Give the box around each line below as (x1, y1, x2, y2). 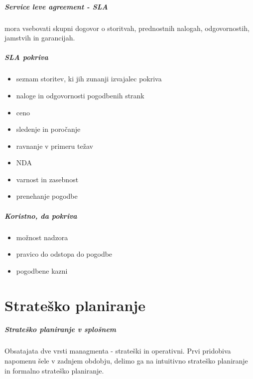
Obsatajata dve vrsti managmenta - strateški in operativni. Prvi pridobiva (4, 346, 231, 356)
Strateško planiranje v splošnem (4, 324, 117, 335)
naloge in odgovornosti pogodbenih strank (16, 90, 144, 100)
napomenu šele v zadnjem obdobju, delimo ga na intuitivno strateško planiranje (4, 355, 248, 366)
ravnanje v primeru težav (16, 140, 93, 151)
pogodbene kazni (16, 265, 68, 276)
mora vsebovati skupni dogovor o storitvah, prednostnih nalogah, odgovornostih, (4, 22, 250, 33)
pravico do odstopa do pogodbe (16, 249, 113, 259)
